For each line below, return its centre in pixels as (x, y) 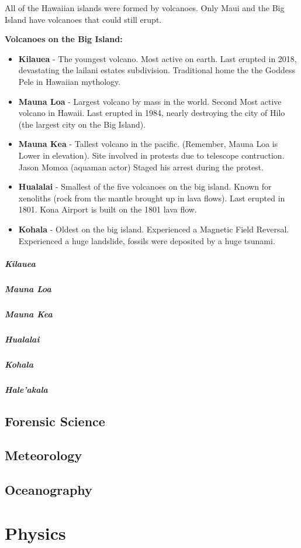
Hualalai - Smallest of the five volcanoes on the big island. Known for (145, 186)
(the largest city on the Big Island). (82, 124)
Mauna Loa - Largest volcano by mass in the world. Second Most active (150, 101)
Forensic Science (55, 421)
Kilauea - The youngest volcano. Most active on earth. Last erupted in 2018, (158, 58)
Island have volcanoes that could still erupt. (83, 19)
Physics (35, 532)
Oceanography (49, 490)
